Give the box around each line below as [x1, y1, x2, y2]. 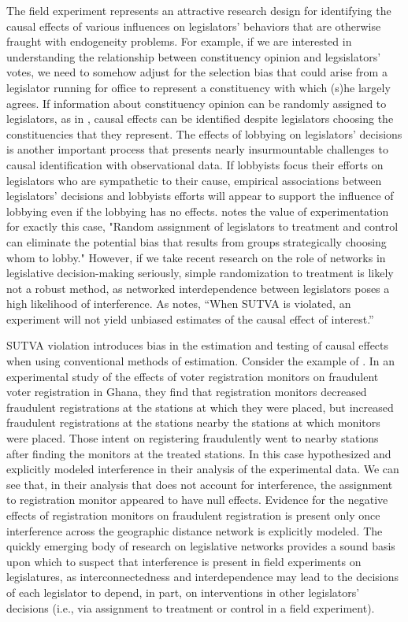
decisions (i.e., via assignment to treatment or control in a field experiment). [6, 599, 375, 616]
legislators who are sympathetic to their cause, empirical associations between [6, 172, 382, 188]
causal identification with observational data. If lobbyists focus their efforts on [6, 156, 384, 172]
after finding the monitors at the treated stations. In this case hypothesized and [6, 445, 391, 461]
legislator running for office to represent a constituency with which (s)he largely [6, 79, 391, 95]
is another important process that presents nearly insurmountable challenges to [6, 141, 388, 157]
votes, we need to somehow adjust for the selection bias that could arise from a [6, 64, 388, 80]
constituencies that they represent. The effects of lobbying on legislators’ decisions [6, 125, 402, 142]
